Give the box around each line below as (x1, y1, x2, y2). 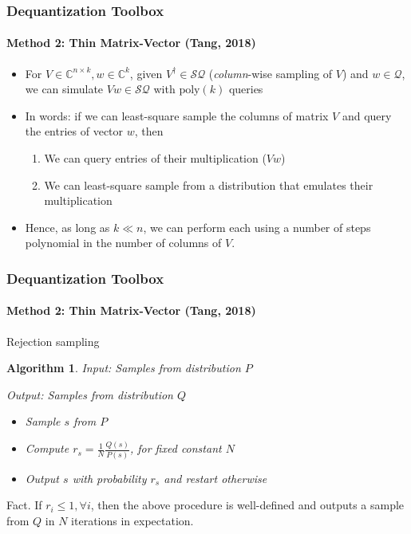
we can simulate (25, 80, 104, 97)
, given (129, 65, 163, 81)
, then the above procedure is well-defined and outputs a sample (90, 497, 405, 513)
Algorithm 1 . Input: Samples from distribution (6, 359, 241, 376)
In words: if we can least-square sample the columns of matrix (25, 107, 329, 124)
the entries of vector (25, 123, 124, 139)
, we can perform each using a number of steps (143, 218, 371, 235)
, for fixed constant (129, 440, 222, 457)
